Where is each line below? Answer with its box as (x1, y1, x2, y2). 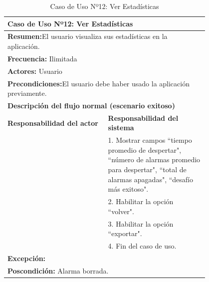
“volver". (108, 206, 134, 216)
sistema (108, 122, 134, 133)
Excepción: (7, 253, 46, 263)
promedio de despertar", (108, 144, 182, 155)
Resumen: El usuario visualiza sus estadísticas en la (7, 31, 168, 41)
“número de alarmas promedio (108, 154, 201, 165)
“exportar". (108, 228, 142, 239)
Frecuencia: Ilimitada (7, 53, 77, 63)
